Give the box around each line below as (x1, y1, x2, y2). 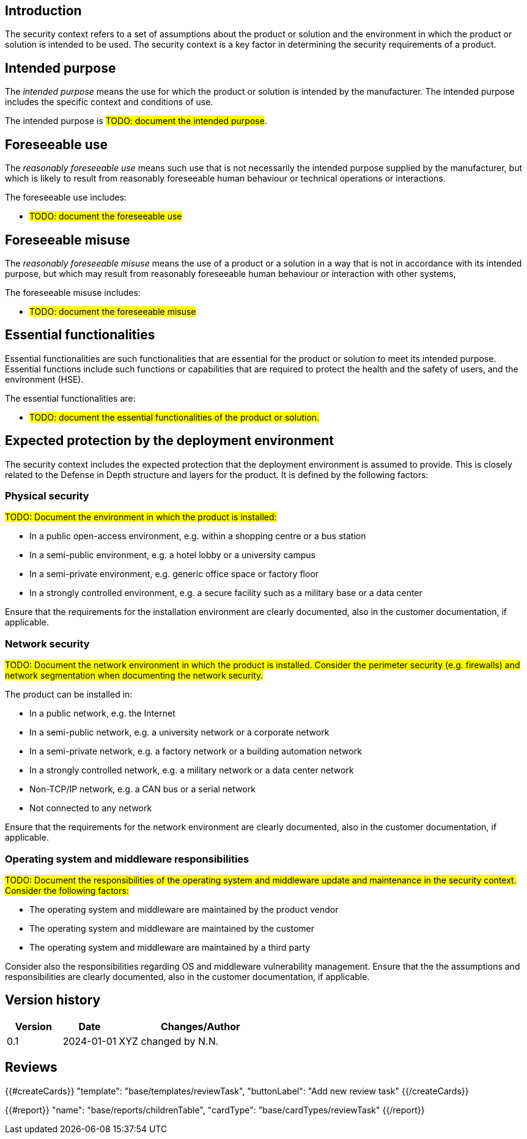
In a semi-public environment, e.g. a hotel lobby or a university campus (29, 550, 315, 561)
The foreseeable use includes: (5, 192, 127, 203)
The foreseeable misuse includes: (5, 287, 141, 298)
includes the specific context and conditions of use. (5, 97, 213, 108)
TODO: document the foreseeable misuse (29, 306, 196, 317)
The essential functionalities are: (5, 393, 136, 404)
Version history (5, 992, 101, 1008)
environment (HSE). (5, 374, 84, 385)
